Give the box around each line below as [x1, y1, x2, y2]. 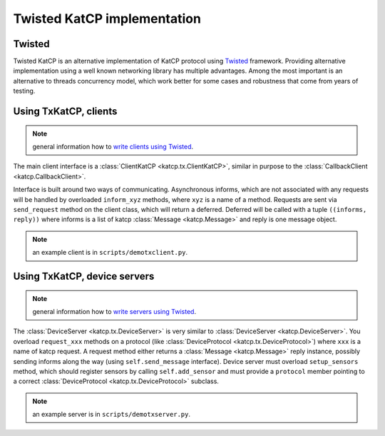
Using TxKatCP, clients [13, 106, 118, 118]
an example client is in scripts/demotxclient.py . [32, 248, 188, 257]
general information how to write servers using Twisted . [32, 307, 196, 315]
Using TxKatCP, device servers [13, 270, 155, 282]
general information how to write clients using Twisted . [32, 143, 194, 151]
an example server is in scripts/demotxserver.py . [32, 410, 190, 419]
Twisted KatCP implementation [13, 11, 201, 26]
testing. [13, 86, 36, 96]
